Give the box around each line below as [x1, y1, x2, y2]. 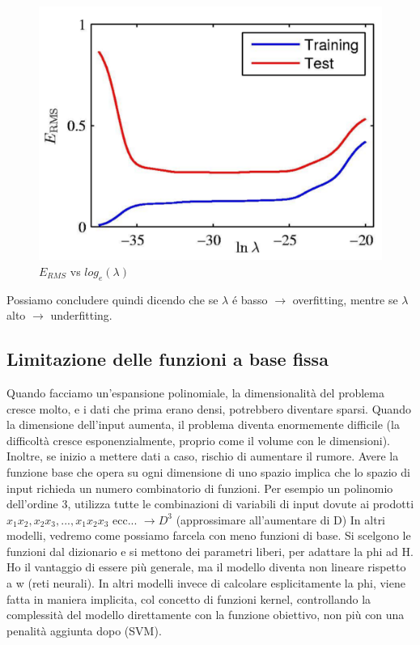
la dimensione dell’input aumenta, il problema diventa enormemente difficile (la [6, 416, 400, 433]
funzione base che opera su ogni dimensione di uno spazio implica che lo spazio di [6, 463, 410, 480]
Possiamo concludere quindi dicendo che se [6, 291, 218, 308]
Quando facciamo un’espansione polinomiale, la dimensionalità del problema [6, 384, 384, 401]
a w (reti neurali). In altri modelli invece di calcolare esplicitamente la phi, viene [6, 575, 405, 592]
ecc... [112, 515, 138, 527]
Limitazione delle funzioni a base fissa [6, 346, 329, 371]
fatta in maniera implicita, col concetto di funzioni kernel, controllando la [6, 590, 371, 607]
